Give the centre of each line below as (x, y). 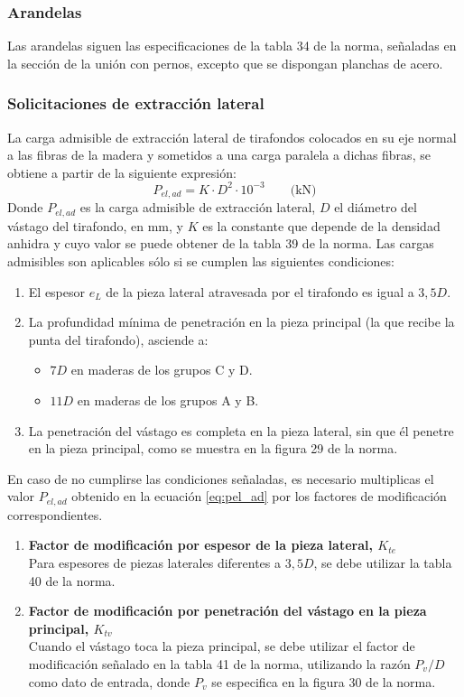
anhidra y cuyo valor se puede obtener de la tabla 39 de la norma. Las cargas (221, 243)
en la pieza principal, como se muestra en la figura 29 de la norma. (213, 448)
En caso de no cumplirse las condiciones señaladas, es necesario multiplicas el (221, 478)
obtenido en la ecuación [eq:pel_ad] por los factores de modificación (259, 496)
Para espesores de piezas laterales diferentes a (154, 562)
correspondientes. (55, 514)
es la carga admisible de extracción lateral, (198, 207)
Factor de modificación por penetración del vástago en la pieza (227, 611)
